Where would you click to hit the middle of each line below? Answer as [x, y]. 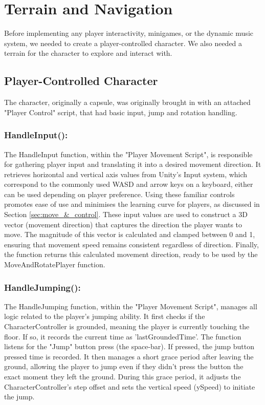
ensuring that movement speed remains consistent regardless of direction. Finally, [131, 244]
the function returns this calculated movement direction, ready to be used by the [131, 254]
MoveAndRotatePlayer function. [55, 264]
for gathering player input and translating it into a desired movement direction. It [133, 164]
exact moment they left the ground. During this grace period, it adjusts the [123, 377]
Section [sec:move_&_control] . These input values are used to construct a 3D [126, 214]
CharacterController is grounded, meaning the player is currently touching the [127, 326]
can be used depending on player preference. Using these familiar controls [119, 194]
